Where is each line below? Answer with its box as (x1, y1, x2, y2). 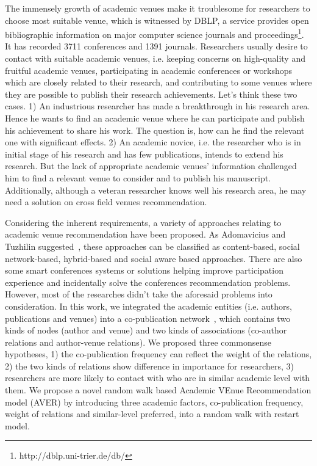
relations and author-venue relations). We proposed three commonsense (5, 335, 271, 348)
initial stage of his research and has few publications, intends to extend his (5, 147, 283, 160)
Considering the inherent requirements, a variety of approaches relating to (5, 216, 282, 228)
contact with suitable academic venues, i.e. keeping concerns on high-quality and (5, 52, 305, 65)
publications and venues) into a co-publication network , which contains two (5, 311, 291, 324)
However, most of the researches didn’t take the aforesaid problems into (5, 288, 272, 300)
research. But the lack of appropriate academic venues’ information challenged (5, 159, 297, 172)
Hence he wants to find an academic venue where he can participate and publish (5, 112, 305, 124)
